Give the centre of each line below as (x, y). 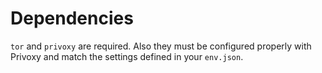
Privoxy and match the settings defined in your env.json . (127, 56)
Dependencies (72, 18)
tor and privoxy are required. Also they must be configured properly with (161, 46)
